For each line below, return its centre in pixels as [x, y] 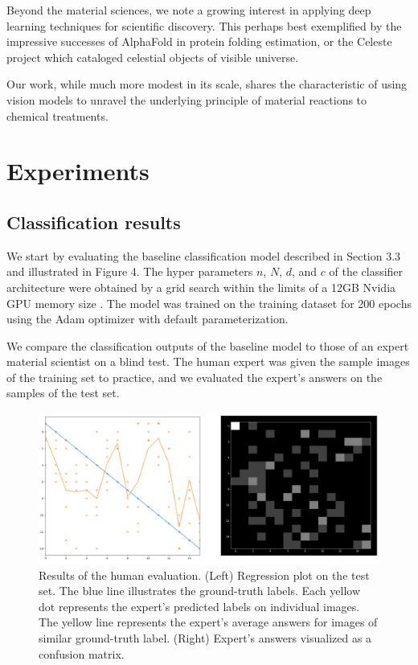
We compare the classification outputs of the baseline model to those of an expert [208, 345]
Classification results [94, 222]
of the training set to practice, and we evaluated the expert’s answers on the [195, 377]
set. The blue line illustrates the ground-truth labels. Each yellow [200, 591]
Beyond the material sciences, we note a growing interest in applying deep [189, 10]
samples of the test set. [63, 393]
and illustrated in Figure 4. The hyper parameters [130, 271]
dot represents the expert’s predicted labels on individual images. [199, 606]
